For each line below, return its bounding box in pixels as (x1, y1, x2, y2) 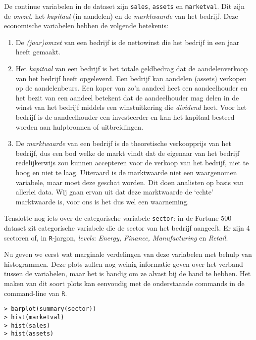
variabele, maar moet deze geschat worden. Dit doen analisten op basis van (15, 177, 244, 187)
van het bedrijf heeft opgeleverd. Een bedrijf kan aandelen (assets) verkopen (15, 73, 247, 83)
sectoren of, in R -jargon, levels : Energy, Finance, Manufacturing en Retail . (4, 232, 228, 243)
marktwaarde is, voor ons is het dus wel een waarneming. (15, 196, 189, 206)
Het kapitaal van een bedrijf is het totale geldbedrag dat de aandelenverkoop (15, 63, 248, 74)
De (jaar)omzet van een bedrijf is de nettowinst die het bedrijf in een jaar (15, 37, 240, 47)
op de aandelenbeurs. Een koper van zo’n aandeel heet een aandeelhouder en (15, 83, 248, 93)
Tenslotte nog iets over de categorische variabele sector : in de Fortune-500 (4, 213, 232, 223)
